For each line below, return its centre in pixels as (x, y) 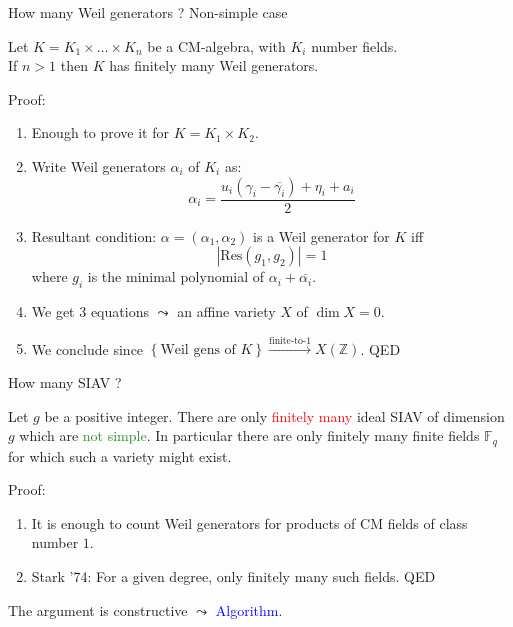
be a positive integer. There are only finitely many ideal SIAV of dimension (274, 415)
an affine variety (226, 310)
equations (119, 310)
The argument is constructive (98, 609)
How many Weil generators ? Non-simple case (148, 12)
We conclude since (87, 348)
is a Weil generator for (321, 235)
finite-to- (287, 340)
